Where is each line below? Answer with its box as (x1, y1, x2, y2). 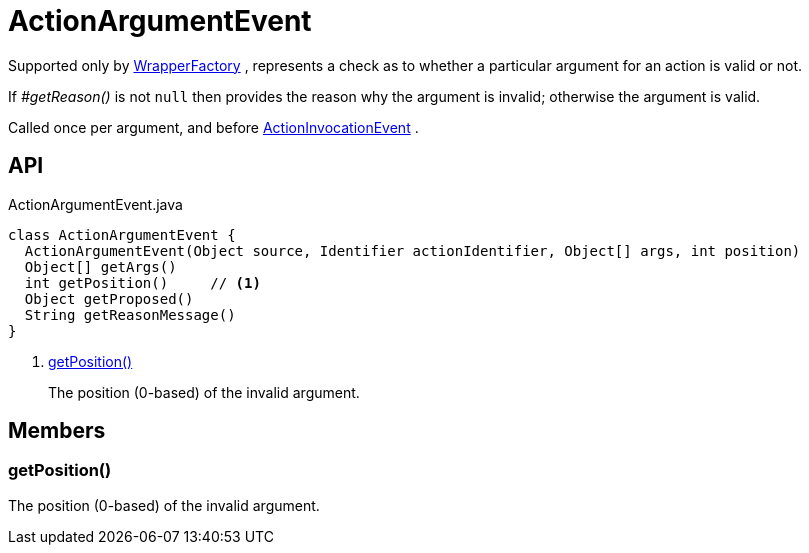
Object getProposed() (24, 290, 194, 307)
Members (8, 418, 106, 444)
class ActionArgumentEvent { (8, 226, 236, 243)
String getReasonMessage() (24, 306, 236, 323)
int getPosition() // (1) (24, 274, 261, 291)
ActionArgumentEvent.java (8, 195, 183, 213)
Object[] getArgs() (24, 258, 177, 275)
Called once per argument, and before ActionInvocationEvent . (8, 118, 419, 136)
